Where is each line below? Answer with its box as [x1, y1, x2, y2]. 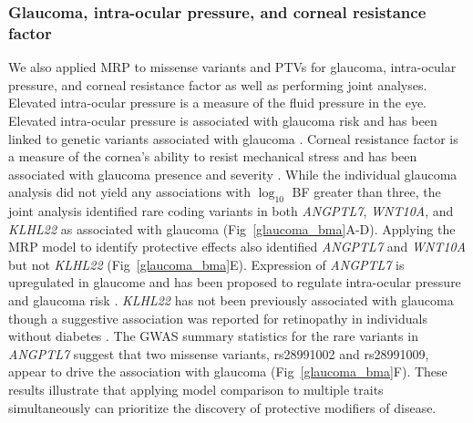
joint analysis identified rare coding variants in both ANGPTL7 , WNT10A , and [8, 201, 454, 221]
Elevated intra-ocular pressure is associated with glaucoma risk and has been [8, 110, 437, 129]
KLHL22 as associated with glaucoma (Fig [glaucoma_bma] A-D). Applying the [8, 219, 456, 238]
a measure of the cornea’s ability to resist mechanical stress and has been [8, 147, 417, 166]
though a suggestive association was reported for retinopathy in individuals [8, 308, 427, 327]
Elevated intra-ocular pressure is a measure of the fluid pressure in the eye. [8, 93, 427, 112]
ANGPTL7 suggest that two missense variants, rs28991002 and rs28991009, [8, 344, 429, 363]
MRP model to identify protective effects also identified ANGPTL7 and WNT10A [8, 237, 467, 256]
